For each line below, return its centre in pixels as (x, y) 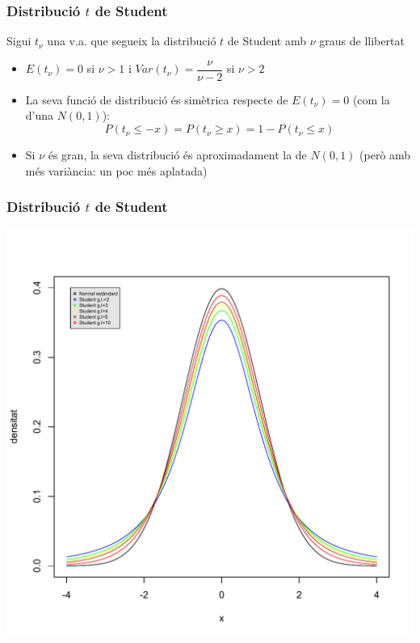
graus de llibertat (362, 41)
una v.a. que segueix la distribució (132, 41)
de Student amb (267, 41)
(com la (371, 99)
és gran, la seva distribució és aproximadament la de (177, 155)
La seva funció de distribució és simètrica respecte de (157, 99)
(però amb (385, 155)
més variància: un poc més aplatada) (116, 170)
